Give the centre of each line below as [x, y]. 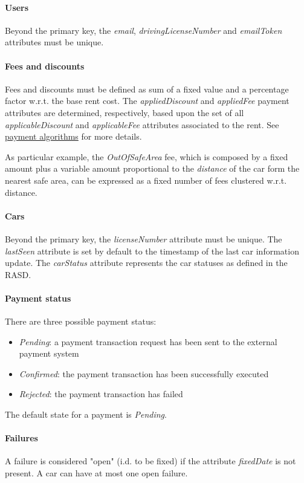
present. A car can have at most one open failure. [96, 473]
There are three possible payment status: [81, 321]
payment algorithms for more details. [73, 136]
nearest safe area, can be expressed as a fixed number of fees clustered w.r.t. [146, 180]
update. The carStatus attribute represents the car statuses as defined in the [146, 263]
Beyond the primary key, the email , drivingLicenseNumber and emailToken [144, 30]
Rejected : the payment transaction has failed [101, 394]
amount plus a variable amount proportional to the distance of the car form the [152, 168]
